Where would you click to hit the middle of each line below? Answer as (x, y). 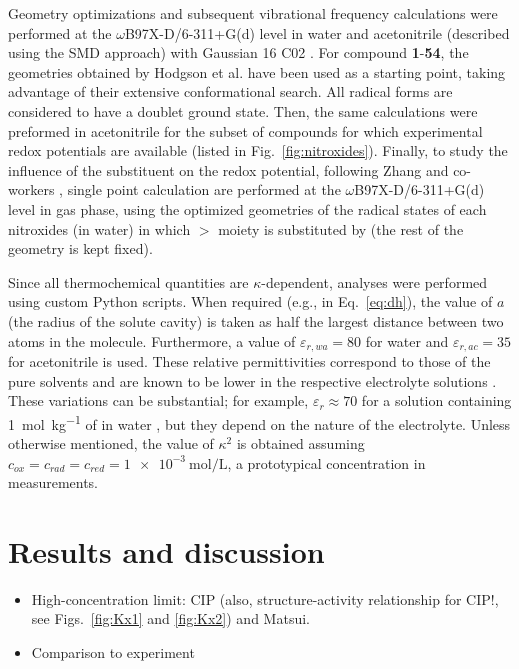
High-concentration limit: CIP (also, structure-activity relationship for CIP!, (265, 598)
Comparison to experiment (113, 652)
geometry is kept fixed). (80, 248)
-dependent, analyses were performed (374, 281)
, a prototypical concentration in (326, 462)
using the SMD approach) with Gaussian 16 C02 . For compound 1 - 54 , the (238, 52)
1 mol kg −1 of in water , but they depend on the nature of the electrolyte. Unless (259, 422)
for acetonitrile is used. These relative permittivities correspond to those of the (249, 360)
